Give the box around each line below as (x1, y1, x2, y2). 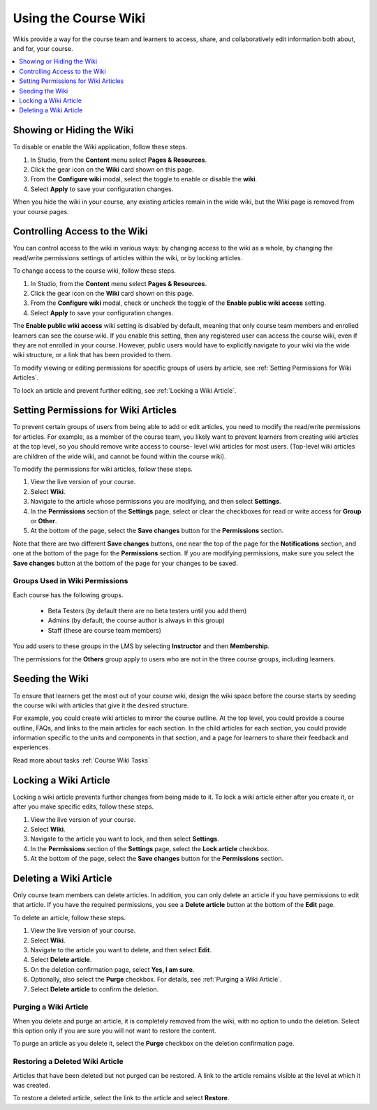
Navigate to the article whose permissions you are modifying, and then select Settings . (30, 497, 282, 506)
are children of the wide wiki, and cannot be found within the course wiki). (13, 452, 226, 460)
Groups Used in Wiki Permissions (13, 576, 128, 586)
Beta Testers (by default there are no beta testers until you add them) (47, 607, 247, 615)
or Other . (30, 516, 57, 525)
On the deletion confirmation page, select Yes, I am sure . (30, 965, 195, 973)
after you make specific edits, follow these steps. (13, 802, 154, 811)
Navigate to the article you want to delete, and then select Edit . (30, 945, 212, 954)
